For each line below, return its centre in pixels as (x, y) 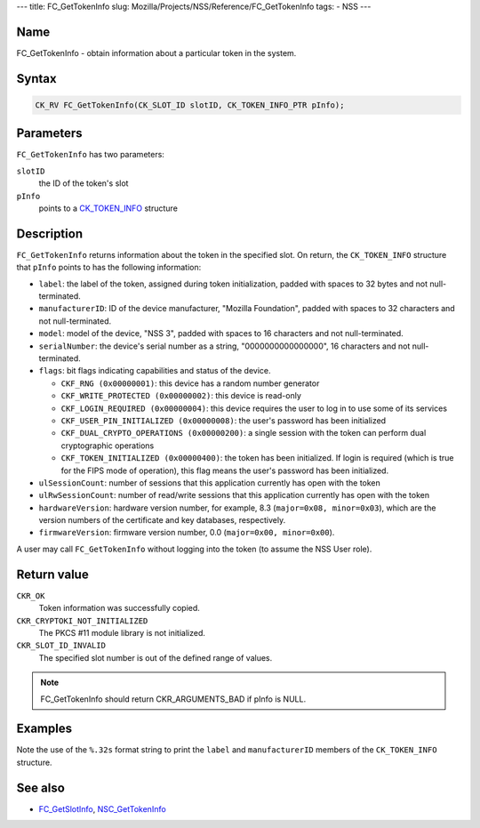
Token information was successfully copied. (119, 608)
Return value (52, 574)
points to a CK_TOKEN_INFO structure (108, 208)
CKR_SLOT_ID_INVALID (61, 646)
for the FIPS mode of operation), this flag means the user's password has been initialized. (225, 470)
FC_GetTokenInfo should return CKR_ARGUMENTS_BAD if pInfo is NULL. (173, 699)
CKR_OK (31, 595)
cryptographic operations (108, 446)
